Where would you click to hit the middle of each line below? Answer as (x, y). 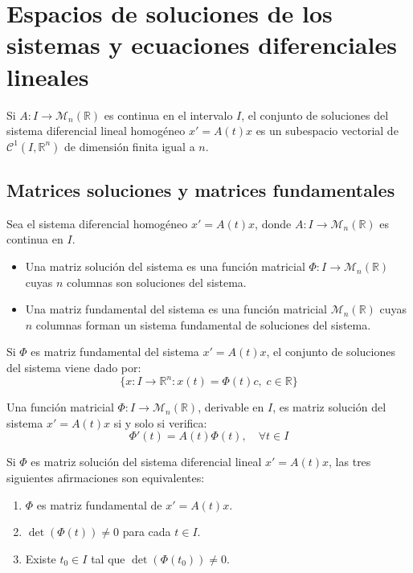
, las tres (350, 462)
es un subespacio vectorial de (327, 131)
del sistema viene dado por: (74, 368)
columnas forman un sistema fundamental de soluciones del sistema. (203, 324)
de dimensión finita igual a (130, 146)
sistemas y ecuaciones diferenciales (202, 45)
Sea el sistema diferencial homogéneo (97, 223)
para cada (147, 532)
